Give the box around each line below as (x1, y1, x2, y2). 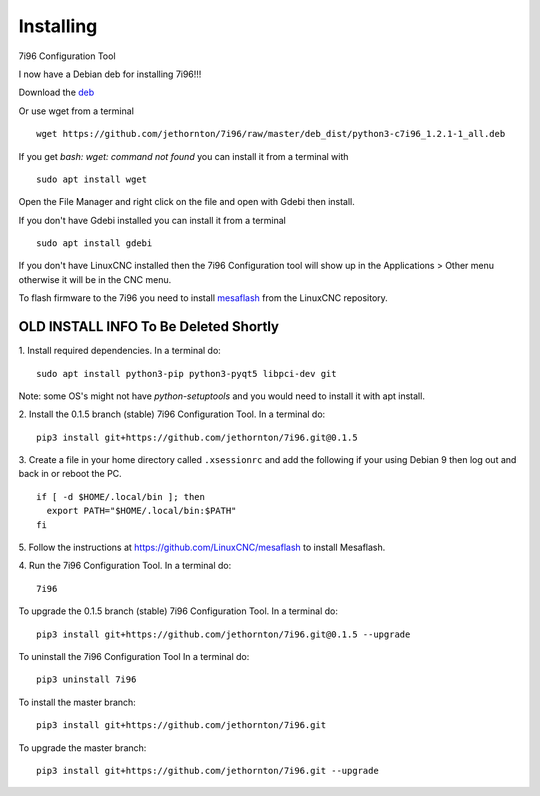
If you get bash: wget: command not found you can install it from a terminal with (18, 150, 349, 162)
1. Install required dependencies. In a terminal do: (18, 345, 222, 357)
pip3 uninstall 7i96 (36, 674, 137, 685)
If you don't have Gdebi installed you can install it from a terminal (18, 214, 287, 226)
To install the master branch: (18, 696, 137, 708)
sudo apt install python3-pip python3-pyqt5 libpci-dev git (36, 368, 337, 379)
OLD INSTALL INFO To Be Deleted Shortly (18, 318, 280, 335)
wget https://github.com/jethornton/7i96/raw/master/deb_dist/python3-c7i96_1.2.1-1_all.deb (36, 128, 506, 140)
